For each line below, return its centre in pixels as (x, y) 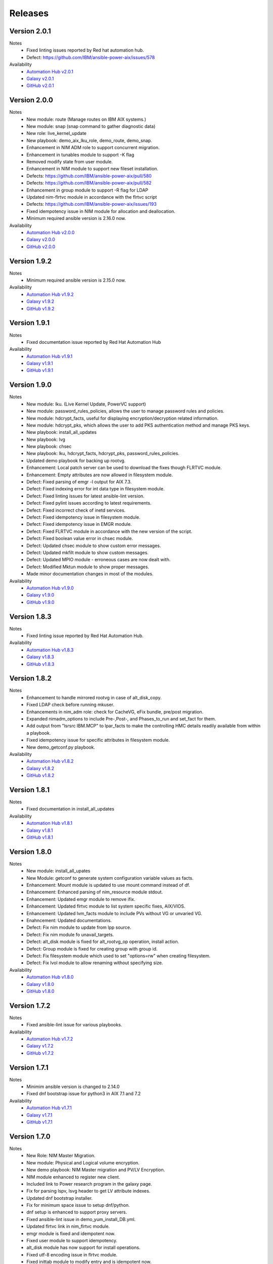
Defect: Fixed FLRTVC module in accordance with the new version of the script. (109, 531)
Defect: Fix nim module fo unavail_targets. (70, 934)
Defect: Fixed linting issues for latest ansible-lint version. (85, 496)
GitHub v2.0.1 (40, 85)
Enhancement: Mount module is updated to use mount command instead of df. (108, 885)
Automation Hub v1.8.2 (50, 761)
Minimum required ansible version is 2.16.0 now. (76, 218)
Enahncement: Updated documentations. (69, 921)
